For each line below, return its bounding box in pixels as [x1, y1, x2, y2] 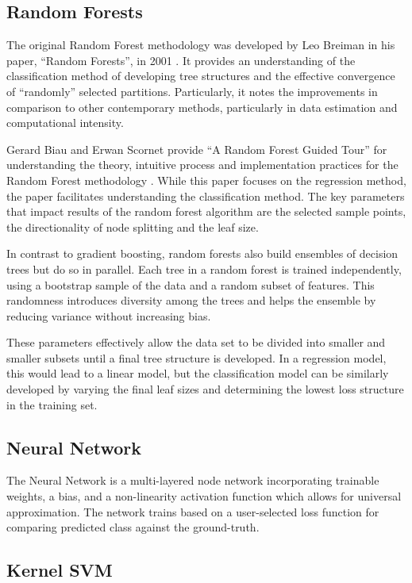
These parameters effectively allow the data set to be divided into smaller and [6, 334, 386, 351]
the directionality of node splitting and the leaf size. [6, 218, 259, 235]
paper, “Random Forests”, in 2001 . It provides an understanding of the [6, 52, 356, 68]
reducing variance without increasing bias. [6, 307, 211, 324]
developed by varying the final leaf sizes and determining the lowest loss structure [6, 381, 404, 397]
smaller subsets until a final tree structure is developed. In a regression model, [6, 349, 387, 366]
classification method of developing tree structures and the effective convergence [6, 67, 395, 84]
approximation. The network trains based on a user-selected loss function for [6, 503, 379, 520]
